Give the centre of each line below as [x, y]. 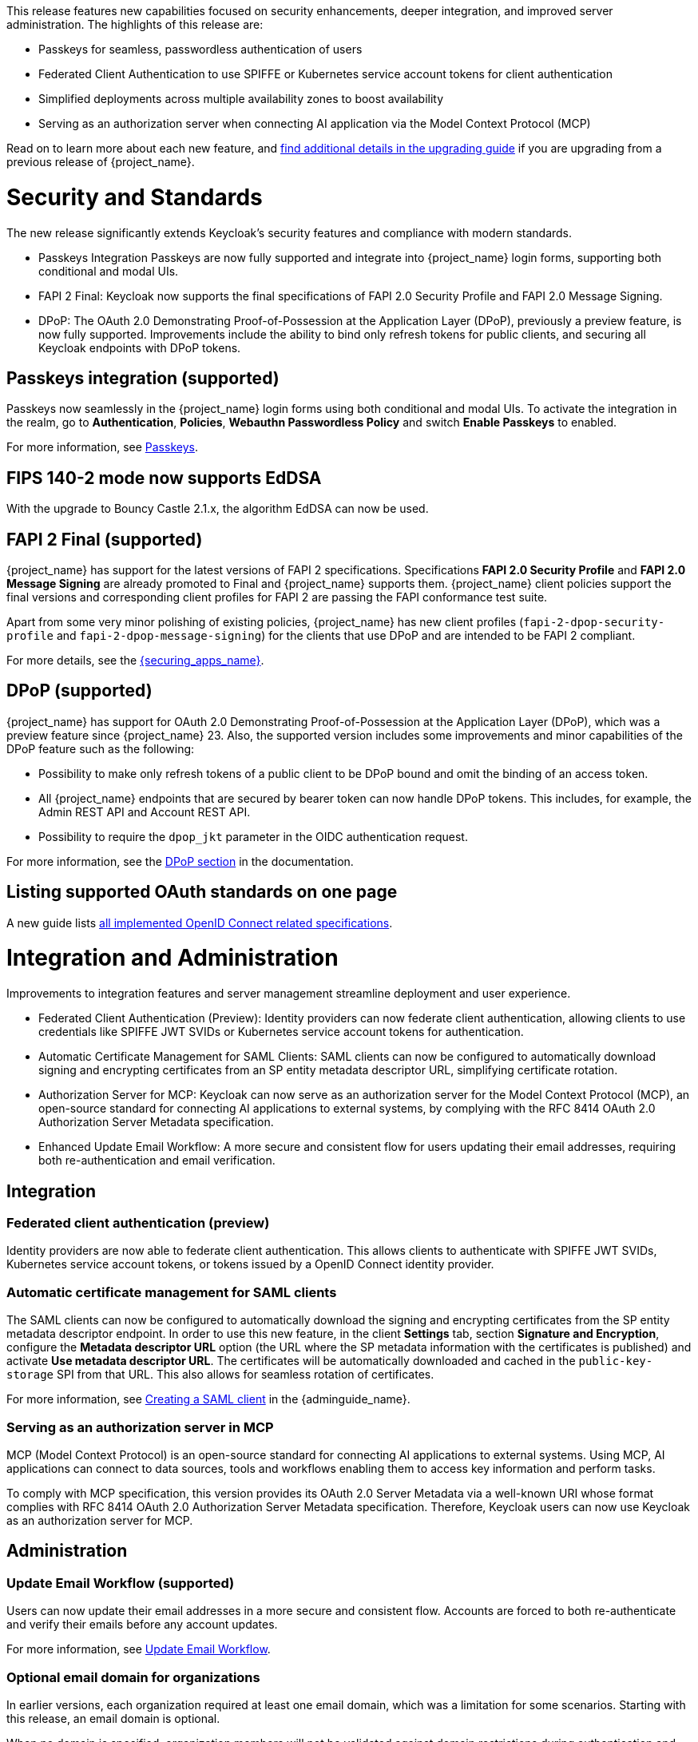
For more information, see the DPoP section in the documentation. [180, 861]
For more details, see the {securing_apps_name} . [135, 661]
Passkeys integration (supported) [143, 378]
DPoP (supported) [79, 691]
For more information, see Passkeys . [102, 447]
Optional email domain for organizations [133, 1677]
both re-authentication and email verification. [157, 1161]
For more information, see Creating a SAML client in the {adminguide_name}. [208, 1399]
